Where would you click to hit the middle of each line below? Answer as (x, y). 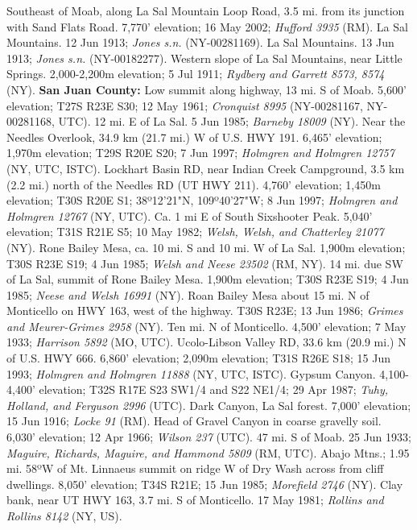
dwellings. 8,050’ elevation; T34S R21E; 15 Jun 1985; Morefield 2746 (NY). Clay (205, 484)
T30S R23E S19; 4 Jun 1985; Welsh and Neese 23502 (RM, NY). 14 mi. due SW (205, 263)
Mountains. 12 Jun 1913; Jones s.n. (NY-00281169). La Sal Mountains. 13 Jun (200, 42)
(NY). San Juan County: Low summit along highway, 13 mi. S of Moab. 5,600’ (206, 89)
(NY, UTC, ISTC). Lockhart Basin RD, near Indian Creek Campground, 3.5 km (206, 168)
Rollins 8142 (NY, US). (64, 516)
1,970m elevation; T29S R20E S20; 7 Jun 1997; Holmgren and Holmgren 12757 (200, 153)
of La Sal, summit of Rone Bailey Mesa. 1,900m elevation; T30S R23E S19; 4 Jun (208, 279)
